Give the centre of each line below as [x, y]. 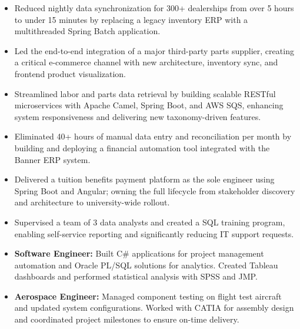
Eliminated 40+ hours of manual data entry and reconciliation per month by [153, 136]
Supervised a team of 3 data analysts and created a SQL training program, [150, 222]
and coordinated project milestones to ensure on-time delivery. [127, 319]
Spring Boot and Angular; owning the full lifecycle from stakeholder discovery [155, 190]
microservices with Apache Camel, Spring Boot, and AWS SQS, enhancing [149, 105]
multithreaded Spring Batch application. [87, 31]
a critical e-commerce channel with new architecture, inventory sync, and [146, 62]
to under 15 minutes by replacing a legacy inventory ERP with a [131, 19]
